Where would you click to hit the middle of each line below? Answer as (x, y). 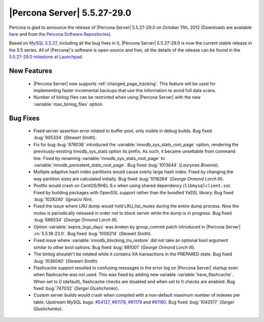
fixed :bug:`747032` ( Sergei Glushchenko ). (76, 288)
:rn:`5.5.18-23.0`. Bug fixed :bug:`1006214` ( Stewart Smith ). (93, 233)
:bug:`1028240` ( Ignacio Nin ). (63, 199)
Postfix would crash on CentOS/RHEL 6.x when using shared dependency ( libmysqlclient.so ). (132, 185)
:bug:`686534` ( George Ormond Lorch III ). (76, 220)
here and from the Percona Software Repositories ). (60, 34)
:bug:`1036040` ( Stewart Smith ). (66, 261)
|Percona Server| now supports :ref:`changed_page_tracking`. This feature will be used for (125, 84)
